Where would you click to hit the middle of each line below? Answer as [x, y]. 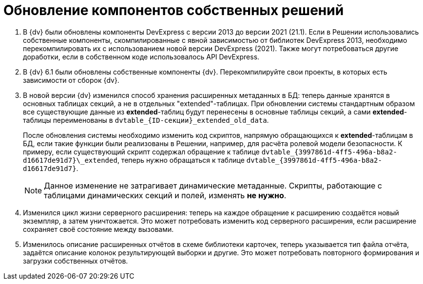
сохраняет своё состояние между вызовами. [98, 229]
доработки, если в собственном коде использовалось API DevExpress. [141, 57]
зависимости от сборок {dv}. [71, 80]
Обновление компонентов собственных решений [174, 10]
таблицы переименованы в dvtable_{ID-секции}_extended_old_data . [146, 120]
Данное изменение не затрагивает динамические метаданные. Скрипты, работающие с [213, 185]
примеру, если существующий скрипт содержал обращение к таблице [141, 151]
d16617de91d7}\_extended [70, 160]
